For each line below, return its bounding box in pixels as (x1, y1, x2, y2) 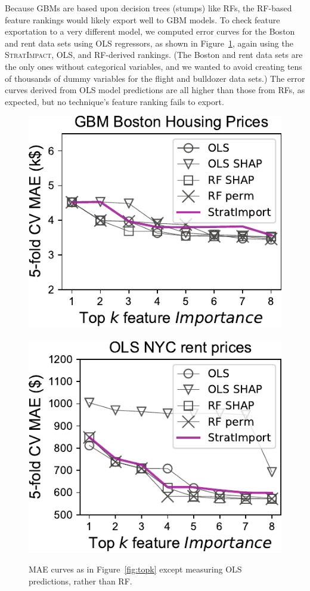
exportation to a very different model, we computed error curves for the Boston (5, 25, 295, 38)
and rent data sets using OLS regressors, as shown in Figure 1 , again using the (5, 36, 293, 49)
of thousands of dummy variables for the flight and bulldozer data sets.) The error (5, 72, 305, 84)
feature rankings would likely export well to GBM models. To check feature (5, 13, 280, 26)
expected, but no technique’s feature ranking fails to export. (5, 95, 224, 107)
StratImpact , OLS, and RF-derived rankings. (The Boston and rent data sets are (5, 48, 303, 61)
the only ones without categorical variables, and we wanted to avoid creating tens (5, 60, 302, 72)
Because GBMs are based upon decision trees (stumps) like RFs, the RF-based (5, 2, 292, 14)
